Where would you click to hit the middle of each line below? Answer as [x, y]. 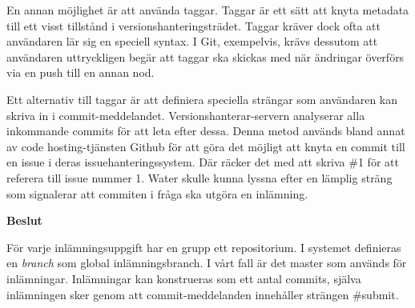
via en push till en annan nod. [81, 72]
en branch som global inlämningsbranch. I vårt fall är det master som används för [207, 263]
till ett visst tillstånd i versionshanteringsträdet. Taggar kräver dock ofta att [193, 25]
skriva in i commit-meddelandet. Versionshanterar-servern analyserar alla [186, 115]
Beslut [24, 220]
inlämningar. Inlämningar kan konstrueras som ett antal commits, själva [184, 278]
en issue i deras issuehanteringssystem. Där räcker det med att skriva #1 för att [203, 162]
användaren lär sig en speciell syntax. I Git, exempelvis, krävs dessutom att [192, 41]
